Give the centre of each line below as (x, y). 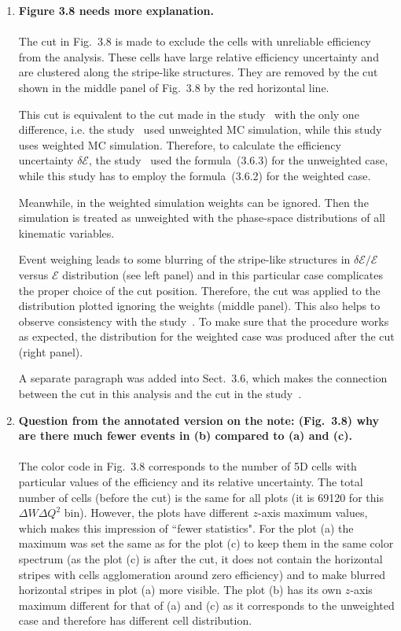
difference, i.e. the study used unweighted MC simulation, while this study (200, 129)
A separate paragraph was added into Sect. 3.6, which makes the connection (203, 378)
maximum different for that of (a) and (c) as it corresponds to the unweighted (206, 605)
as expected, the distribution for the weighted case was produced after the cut (206, 336)
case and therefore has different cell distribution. (135, 620)
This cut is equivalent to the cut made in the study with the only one (189, 114)
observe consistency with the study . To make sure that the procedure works (204, 321)
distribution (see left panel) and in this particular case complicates (223, 274)
